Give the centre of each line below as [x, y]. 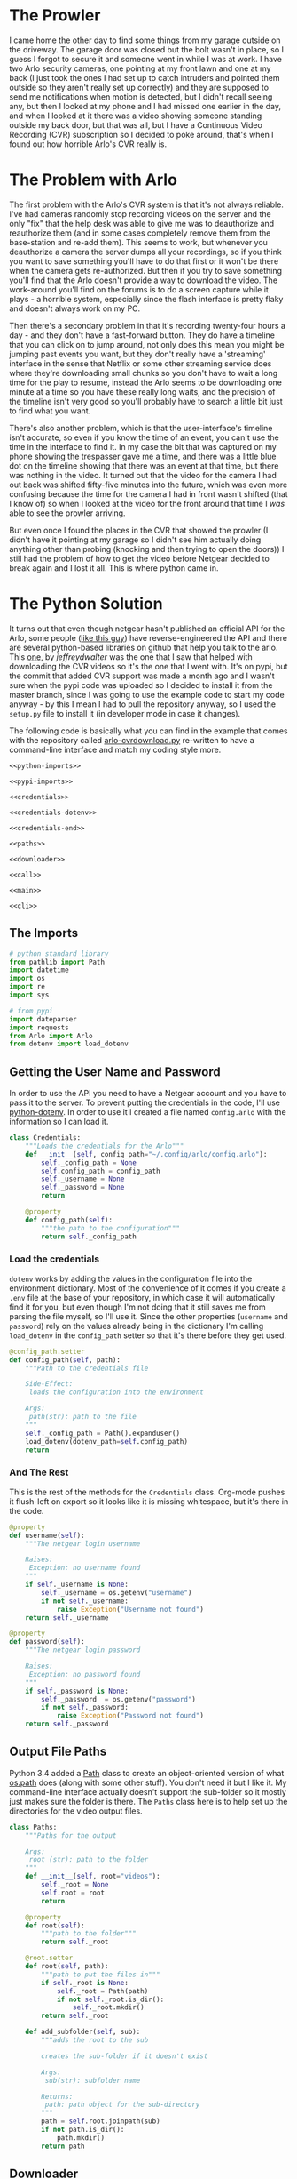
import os [27, 979]
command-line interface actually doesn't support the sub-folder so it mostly [148, 1791]
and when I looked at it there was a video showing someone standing [136, 116]
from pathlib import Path [57, 962]
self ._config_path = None [89, 1162]
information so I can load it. [59, 1122]
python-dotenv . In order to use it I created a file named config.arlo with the [148, 1112]
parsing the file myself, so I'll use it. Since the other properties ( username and [148, 1316]
